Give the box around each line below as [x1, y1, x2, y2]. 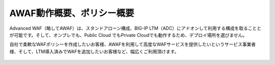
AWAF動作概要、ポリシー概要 [9, 8, 134, 19]
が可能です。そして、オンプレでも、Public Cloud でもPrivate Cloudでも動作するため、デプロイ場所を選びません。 [9, 32, 248, 38]
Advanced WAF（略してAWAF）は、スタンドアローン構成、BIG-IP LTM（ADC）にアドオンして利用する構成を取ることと [9, 25, 262, 31]
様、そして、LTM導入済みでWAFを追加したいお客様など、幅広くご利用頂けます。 [9, 48, 179, 54]
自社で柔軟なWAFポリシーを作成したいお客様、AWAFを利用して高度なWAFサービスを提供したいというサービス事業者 [9, 41, 256, 47]
